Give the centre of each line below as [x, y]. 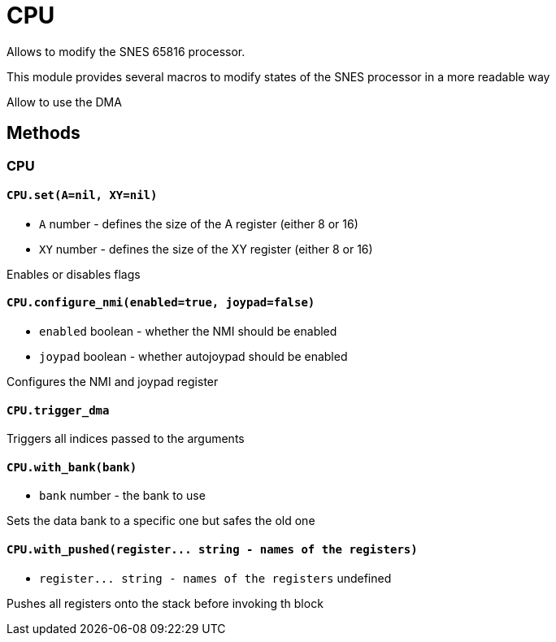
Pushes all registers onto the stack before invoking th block [165, 603]
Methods [43, 133]
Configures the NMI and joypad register [113, 382]
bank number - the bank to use [122, 496]
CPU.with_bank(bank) [72, 467]
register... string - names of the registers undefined [215, 578]
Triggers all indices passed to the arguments [126, 439]
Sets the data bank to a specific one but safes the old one [161, 521]
